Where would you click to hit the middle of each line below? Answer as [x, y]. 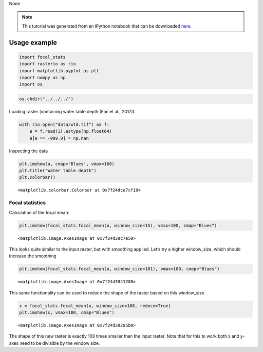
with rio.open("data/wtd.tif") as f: [64, 124]
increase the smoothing [33, 256]
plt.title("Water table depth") [58, 171]
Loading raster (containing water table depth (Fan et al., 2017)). [72, 111]
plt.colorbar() [37, 177]
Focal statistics [28, 203]
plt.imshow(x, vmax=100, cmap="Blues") [67, 313]
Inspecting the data [28, 151]
